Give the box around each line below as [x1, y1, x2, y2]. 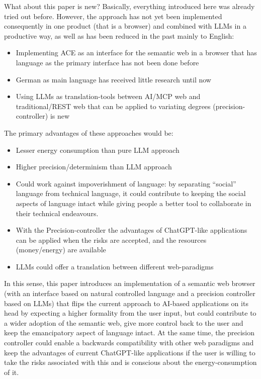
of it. [4, 366, 19, 377]
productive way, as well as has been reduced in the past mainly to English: [4, 30, 234, 41]
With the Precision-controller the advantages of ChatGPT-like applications [16, 225, 247, 235]
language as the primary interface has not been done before [16, 57, 199, 67]
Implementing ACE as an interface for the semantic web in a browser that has [16, 47, 257, 58]
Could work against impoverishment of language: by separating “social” [16, 178, 236, 188]
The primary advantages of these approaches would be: [4, 127, 173, 138]
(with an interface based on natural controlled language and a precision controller [4, 288, 255, 299]
